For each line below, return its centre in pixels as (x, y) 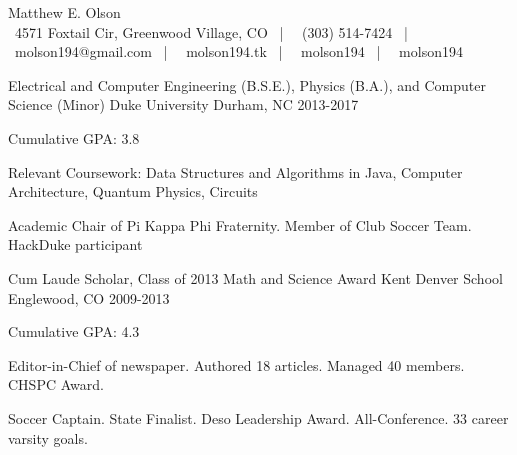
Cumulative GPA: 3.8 (74, 137)
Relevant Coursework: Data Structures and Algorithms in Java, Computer (235, 171)
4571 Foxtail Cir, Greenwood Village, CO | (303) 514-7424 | (211, 31)
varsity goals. (48, 437)
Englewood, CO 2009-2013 (89, 297)
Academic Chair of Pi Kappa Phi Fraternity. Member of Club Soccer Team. (240, 224)
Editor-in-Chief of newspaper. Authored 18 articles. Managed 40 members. (236, 364)
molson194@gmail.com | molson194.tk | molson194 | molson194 (238, 51)
